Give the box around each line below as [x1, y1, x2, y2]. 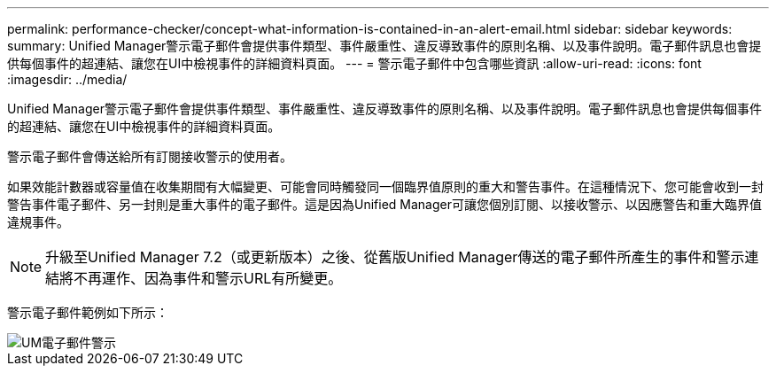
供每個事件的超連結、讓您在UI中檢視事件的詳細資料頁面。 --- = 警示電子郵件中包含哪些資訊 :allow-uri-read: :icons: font [7, 56, 702, 71]
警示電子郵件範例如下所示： [7, 305, 168, 320]
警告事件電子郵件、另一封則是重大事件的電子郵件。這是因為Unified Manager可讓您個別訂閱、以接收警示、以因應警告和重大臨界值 [7, 197, 762, 212]
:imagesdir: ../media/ [7, 72, 128, 87]
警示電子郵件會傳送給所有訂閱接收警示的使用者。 [7, 149, 292, 164]
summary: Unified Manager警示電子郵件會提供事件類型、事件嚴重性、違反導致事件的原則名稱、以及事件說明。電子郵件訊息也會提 [7, 38, 762, 53]
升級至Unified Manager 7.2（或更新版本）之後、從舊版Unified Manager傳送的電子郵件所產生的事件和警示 [45, 248, 745, 266]
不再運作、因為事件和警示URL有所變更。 [74, 269, 343, 287]
